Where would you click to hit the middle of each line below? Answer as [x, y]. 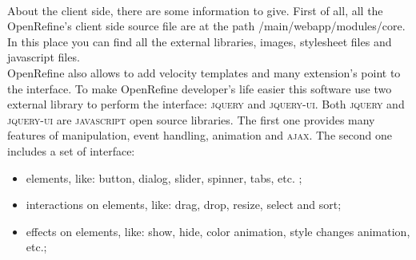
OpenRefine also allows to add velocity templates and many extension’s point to [204, 72]
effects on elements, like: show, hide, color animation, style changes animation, [218, 231]
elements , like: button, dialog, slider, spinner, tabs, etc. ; [164, 177]
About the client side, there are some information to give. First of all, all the [195, 10]
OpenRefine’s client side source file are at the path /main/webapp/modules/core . [206, 26]
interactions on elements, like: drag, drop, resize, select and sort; [184, 205]
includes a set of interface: [71, 150]
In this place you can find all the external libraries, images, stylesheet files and [200, 41]
